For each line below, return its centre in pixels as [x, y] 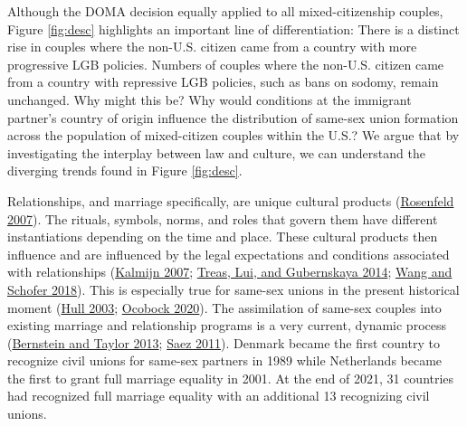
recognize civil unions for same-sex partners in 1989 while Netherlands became [225, 360]
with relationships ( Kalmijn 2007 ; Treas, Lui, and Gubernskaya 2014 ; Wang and [230, 272]
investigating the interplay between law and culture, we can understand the [216, 152]
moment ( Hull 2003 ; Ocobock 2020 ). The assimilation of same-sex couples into [224, 307]
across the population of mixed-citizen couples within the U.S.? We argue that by [233, 135]
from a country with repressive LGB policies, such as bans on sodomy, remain [223, 82]
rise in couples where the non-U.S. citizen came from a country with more [212, 47]
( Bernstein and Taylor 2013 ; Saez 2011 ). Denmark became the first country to [224, 342]
